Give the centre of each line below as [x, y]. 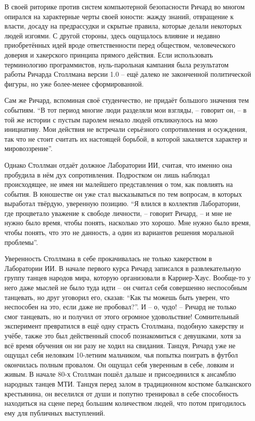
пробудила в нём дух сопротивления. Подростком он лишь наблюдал [107, 174]
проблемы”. [21, 242]
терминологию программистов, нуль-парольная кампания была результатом [117, 64]
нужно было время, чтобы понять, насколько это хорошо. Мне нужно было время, [128, 223]
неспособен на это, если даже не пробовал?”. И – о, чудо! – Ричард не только [120, 307]
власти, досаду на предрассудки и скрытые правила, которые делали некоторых [123, 26]
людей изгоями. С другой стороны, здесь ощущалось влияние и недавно [112, 35]
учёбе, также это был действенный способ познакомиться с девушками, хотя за [123, 335]
